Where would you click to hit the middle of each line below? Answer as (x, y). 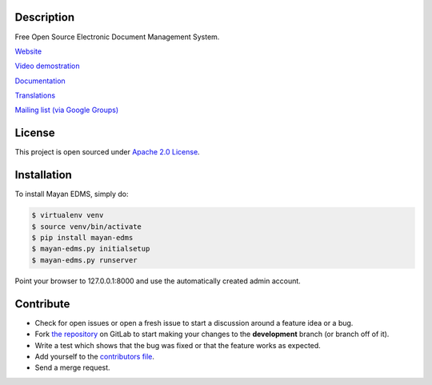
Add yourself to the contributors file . (95, 356)
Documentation (40, 81)
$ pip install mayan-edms (82, 238)
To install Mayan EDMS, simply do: (72, 194)
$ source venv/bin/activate (86, 227)
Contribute (42, 304)
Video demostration (47, 66)
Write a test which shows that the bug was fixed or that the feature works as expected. (178, 345)
